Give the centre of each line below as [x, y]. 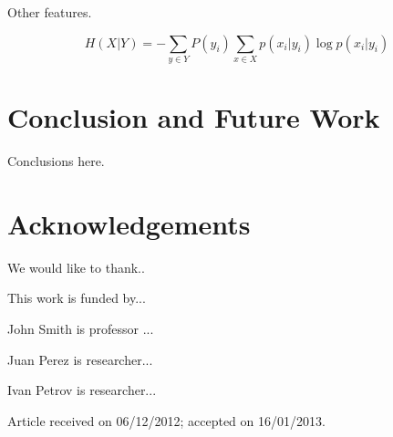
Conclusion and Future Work [194, 117]
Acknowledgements [129, 223]
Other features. [50, 12]
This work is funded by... [77, 298]
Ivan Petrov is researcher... [82, 390]
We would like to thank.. [76, 267]
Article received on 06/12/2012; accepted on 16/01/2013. [166, 420]
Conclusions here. [56, 161]
